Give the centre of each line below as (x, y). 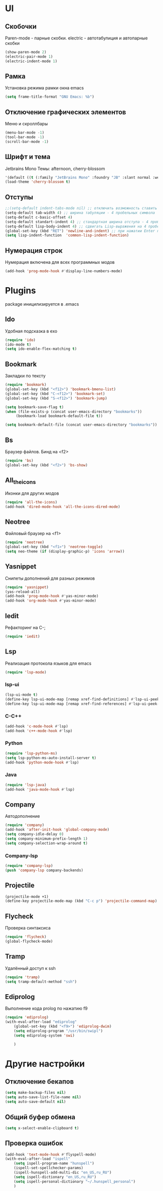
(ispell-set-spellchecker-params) (49, 1168)
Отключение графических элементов (65, 112)
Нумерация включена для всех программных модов (60, 262)
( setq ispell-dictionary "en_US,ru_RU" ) (55, 1177)
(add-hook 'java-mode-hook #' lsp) (40, 789)
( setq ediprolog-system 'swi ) (44, 1036)
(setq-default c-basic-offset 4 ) (39, 217)
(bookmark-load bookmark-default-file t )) (59, 416)
